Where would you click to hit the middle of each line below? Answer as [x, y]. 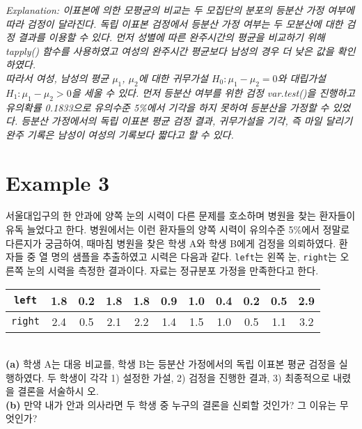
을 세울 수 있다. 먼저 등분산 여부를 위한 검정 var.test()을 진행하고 [213, 92]
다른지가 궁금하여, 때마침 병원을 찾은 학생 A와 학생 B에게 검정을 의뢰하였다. [171, 243]
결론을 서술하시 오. [58, 391]
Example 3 [58, 182]
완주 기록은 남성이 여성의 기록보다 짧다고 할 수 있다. [120, 134]
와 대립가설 [301, 78]
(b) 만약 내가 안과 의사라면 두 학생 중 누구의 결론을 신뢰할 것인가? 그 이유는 [171, 404]
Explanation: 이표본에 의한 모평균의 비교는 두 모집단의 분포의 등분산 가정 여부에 [180, 10]
